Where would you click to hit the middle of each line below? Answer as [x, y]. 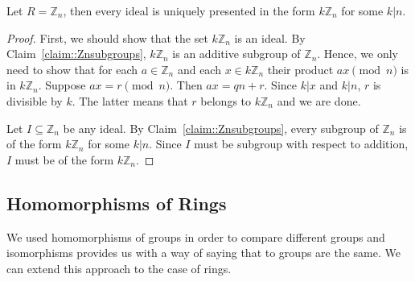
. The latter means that [130, 100]
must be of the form [64, 159]
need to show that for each [72, 69]
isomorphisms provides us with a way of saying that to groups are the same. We [203, 253]
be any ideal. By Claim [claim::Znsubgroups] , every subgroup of [221, 128]
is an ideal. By [270, 37]
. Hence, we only [357, 54]
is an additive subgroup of [236, 54]
